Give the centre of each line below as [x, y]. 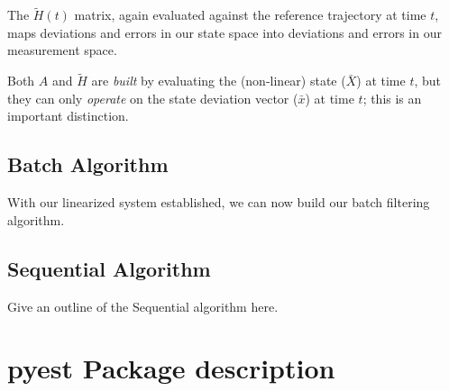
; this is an [392, 98]
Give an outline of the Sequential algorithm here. [143, 306]
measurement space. [62, 50]
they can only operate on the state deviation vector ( [153, 98]
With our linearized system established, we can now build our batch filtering [219, 202]
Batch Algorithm [88, 164]
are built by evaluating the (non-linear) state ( [219, 81]
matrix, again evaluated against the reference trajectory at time [250, 15]
